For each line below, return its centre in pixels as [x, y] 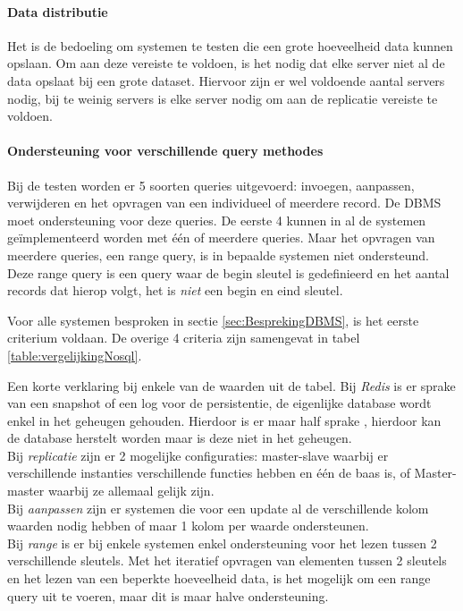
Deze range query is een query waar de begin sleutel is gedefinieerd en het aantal [228, 272]
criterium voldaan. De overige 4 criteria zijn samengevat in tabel [184, 338]
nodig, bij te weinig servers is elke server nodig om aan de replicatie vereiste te [223, 98]
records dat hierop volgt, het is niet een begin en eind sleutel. [175, 290]
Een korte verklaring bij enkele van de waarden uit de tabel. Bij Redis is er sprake [231, 385]
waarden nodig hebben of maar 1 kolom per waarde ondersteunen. [188, 526]
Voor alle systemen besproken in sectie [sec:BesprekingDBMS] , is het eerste [213, 320]
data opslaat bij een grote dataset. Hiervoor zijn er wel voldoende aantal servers [226, 80]
